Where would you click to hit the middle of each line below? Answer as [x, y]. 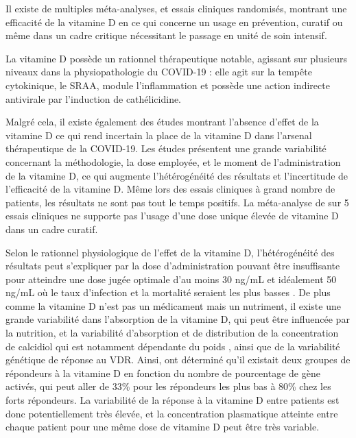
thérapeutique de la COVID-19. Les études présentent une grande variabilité [166, 148]
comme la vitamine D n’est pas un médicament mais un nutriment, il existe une [173, 305]
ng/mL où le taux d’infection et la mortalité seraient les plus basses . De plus [168, 292]
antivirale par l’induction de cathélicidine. [94, 98]
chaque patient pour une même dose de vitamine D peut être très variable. [163, 427]
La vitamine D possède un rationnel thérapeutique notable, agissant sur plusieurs [177, 58]
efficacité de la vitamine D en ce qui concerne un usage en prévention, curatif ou [174, 22]
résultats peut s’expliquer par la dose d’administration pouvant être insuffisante [173, 266]
